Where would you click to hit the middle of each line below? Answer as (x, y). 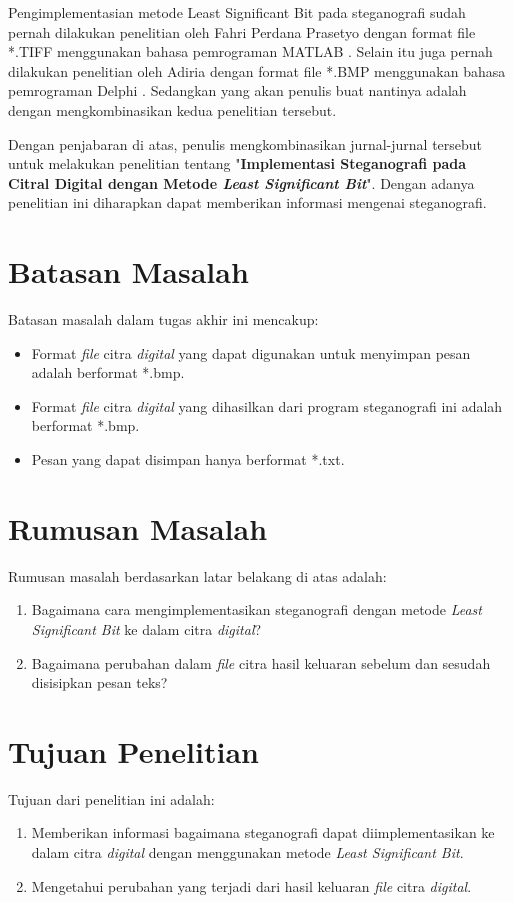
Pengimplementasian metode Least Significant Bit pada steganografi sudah (237, 12)
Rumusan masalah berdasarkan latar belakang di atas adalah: (197, 575)
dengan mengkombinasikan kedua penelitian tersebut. (172, 109)
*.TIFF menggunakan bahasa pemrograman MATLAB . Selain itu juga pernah (250, 51)
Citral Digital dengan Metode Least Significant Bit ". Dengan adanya (241, 182)
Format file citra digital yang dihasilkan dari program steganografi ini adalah (267, 405)
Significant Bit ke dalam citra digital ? (146, 628)
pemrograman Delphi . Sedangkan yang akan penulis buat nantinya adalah (237, 90)
